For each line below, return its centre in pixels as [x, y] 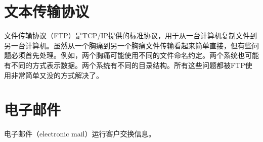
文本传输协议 [47, 11]
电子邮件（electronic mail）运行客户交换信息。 [80, 134]
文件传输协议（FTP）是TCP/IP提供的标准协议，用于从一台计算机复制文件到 [131, 35]
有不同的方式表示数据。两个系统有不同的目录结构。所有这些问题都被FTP [125, 65]
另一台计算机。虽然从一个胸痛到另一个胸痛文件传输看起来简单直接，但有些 [128, 45]
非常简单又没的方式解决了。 [57, 75]
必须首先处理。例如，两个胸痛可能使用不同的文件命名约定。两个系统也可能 [135, 55]
